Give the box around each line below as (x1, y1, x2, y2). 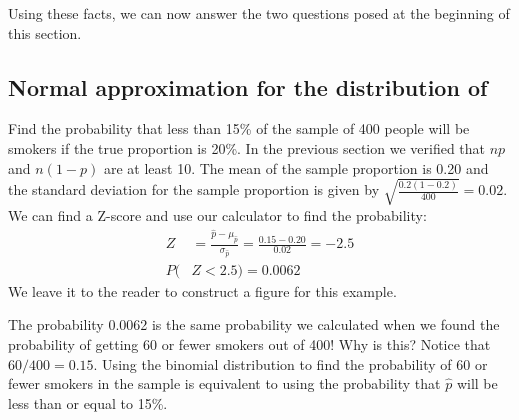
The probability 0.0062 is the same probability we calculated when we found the (8, 314, 500, 335)
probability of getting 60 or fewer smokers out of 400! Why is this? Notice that (8, 333, 491, 354)
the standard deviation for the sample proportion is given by (8, 179, 380, 200)
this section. (8, 22, 82, 43)
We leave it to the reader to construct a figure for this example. (8, 280, 397, 301)
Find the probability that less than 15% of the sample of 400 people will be (8, 118, 470, 139)
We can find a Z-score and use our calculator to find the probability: (8, 204, 427, 225)
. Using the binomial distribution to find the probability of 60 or (93, 353, 488, 374)
